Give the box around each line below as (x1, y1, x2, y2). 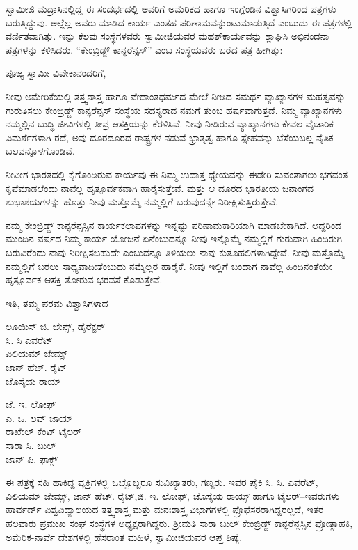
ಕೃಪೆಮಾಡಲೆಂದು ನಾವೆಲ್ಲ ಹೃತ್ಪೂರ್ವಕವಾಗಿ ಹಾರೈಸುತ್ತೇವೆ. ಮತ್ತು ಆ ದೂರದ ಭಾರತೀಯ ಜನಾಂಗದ (6, 180, 314, 195)
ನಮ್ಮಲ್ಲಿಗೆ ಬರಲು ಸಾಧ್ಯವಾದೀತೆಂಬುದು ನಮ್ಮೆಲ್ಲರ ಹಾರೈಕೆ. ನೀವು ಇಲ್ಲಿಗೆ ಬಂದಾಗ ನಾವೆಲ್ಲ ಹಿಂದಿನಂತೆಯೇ (6, 258, 333, 273)
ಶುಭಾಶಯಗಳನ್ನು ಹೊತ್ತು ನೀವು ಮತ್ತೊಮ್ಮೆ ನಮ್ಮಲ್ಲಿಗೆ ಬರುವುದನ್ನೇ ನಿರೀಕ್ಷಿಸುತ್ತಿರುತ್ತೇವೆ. (6, 194, 279, 209)
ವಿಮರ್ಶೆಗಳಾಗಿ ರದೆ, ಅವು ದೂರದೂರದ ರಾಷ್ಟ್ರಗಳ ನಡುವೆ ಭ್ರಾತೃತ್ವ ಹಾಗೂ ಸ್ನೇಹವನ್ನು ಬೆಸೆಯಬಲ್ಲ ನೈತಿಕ (6, 129, 334, 144)
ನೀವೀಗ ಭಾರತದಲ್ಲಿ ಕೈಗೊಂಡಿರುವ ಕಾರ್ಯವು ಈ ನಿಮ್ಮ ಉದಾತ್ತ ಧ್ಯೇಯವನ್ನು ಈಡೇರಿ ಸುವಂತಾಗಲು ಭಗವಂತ (6, 166, 348, 181)
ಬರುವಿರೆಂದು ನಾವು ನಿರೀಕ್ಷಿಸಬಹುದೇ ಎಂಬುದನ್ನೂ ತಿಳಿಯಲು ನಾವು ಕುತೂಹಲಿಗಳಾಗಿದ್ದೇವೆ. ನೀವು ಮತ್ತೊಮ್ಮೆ (6, 244, 345, 259)
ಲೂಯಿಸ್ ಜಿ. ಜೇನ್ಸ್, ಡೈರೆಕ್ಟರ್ (6, 319, 105, 333)
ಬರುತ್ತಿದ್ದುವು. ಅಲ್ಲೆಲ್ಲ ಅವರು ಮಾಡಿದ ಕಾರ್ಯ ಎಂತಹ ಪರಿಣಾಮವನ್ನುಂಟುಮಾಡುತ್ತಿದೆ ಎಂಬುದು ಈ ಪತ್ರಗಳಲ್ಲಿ (6, 15, 353, 29)
